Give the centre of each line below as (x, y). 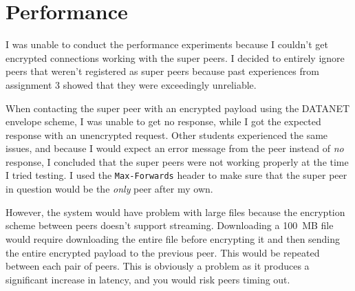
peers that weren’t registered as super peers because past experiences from (162, 71)
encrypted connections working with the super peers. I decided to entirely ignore (175, 57)
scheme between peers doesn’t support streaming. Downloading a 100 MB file (170, 225)
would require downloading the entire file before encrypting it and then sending (173, 238)
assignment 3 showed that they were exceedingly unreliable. (131, 84)
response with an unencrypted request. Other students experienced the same (167, 134)
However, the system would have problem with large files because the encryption (175, 212)
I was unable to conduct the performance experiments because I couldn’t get (167, 44)
